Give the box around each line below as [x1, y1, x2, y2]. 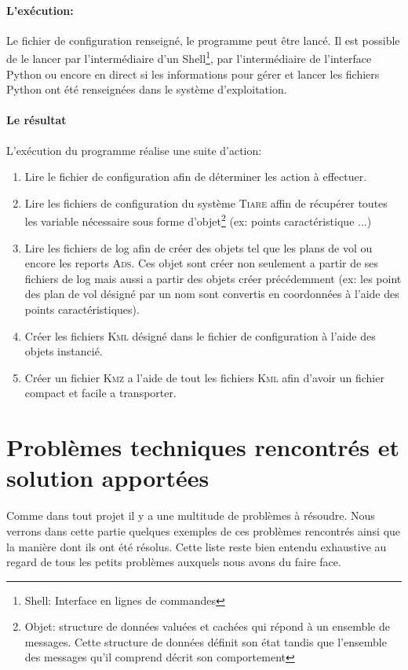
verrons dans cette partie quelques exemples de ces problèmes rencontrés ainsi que [6, 522, 401, 539]
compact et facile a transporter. [24, 385, 177, 401]
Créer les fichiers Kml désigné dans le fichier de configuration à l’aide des [24, 327, 376, 344]
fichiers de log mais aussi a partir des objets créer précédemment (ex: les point [24, 270, 402, 286]
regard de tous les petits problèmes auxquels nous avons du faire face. [6, 554, 341, 570]
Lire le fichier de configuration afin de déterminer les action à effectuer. [24, 168, 367, 185]
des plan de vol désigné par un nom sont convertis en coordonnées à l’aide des [24, 285, 399, 302]
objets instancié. [24, 343, 103, 359]
